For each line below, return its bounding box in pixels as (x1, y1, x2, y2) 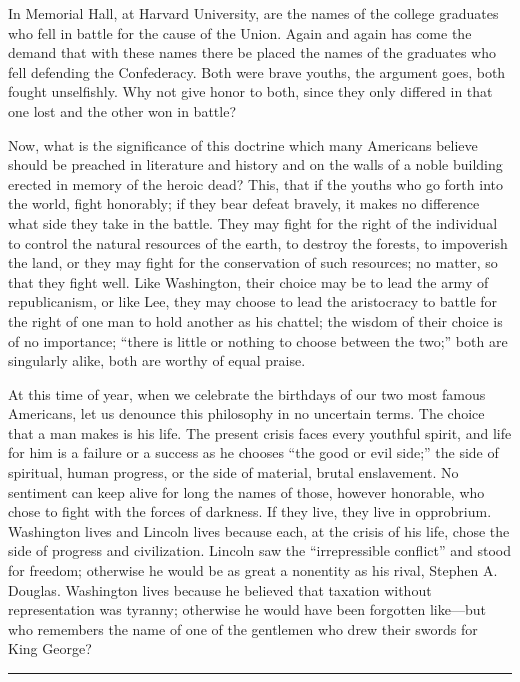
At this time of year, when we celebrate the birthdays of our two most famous (8, 383, 486, 404)
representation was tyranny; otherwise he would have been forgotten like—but (8, 599, 486, 620)
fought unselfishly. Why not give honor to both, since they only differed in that (8, 81, 493, 102)
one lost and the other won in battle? (8, 100, 237, 121)
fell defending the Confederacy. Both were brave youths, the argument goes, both (8, 61, 506, 82)
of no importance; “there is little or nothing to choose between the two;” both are (8, 330, 508, 351)
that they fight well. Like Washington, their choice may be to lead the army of (8, 271, 489, 292)
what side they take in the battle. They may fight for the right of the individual (8, 212, 498, 233)
